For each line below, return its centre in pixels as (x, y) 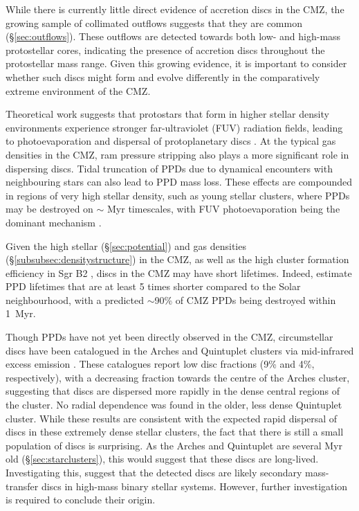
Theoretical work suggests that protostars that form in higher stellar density (167, 114)
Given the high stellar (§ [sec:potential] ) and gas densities (126, 245)
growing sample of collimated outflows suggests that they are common (154, 23)
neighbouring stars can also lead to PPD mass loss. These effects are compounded (179, 182)
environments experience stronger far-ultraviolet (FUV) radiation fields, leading (174, 127)
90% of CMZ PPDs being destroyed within (245, 299)
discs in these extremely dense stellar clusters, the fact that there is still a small (175, 432)
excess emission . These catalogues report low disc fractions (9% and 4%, (160, 364)
